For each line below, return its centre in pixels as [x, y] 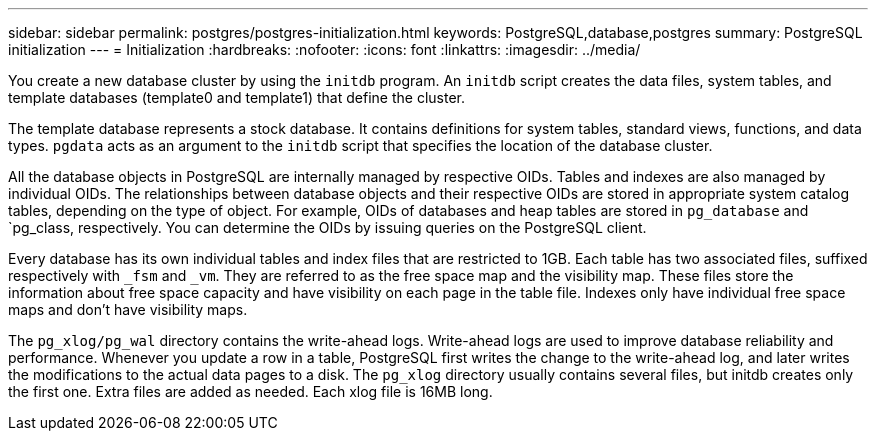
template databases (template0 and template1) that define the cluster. [236, 97]
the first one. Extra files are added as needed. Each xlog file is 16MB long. [250, 391]
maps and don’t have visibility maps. [128, 309]
